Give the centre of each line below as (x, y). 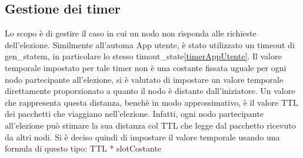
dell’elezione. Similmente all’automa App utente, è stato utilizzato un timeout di (150, 44)
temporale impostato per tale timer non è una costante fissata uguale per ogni (146, 67)
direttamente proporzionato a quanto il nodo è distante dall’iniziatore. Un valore (150, 91)
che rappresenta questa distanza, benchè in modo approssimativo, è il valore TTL (151, 102)
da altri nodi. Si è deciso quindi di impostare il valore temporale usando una (142, 137)
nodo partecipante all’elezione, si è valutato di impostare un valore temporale (144, 79)
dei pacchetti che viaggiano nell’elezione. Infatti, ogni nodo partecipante (134, 114)
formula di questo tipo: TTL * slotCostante (83, 148)
